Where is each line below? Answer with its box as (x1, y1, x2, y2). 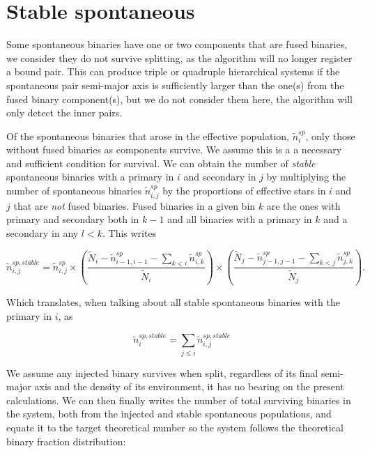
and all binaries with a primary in (167, 212, 312, 227)
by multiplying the (266, 169, 346, 184)
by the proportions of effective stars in (162, 183, 326, 198)
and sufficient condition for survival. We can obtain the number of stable (6, 155, 316, 170)
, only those (305, 128, 355, 143)
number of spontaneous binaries (6, 183, 141, 198)
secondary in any (6, 225, 79, 240)
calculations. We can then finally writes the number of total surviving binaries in (6, 392, 351, 407)
